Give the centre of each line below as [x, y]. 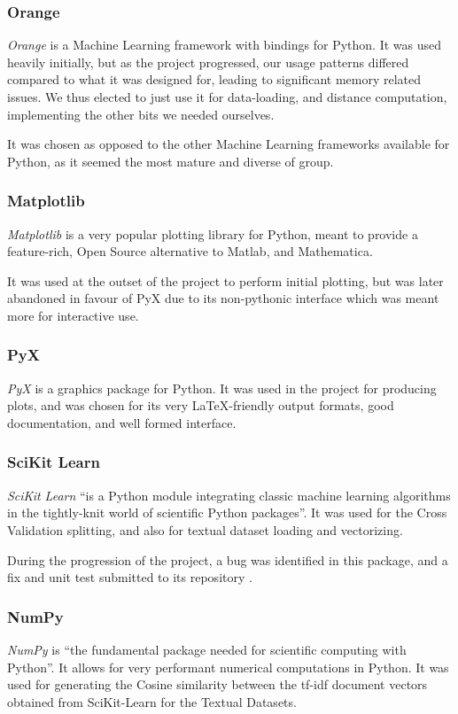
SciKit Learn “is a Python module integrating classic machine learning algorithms [229, 495]
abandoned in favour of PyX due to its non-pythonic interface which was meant [223, 298]
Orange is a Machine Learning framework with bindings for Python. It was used [225, 45]
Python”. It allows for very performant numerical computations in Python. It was [228, 667]
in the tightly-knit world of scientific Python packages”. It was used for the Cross [227, 512]
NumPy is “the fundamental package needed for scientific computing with [207, 649]
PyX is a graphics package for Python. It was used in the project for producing [222, 388]
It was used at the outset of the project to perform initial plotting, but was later [225, 280]
